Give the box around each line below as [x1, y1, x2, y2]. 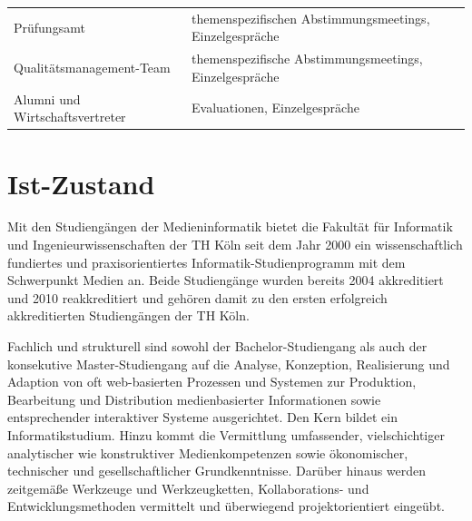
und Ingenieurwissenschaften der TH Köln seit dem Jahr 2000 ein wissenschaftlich [7, 235, 463, 254]
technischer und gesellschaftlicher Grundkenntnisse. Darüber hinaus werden [7, 461, 427, 480]
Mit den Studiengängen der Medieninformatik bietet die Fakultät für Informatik [7, 217, 453, 236]
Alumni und [14, 89, 81, 108]
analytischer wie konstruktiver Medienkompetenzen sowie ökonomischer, [7, 443, 408, 462]
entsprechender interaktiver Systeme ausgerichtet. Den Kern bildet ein [7, 408, 398, 427]
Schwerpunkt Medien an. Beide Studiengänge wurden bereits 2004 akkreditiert [7, 270, 444, 290]
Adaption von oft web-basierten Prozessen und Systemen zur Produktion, [7, 372, 417, 391]
